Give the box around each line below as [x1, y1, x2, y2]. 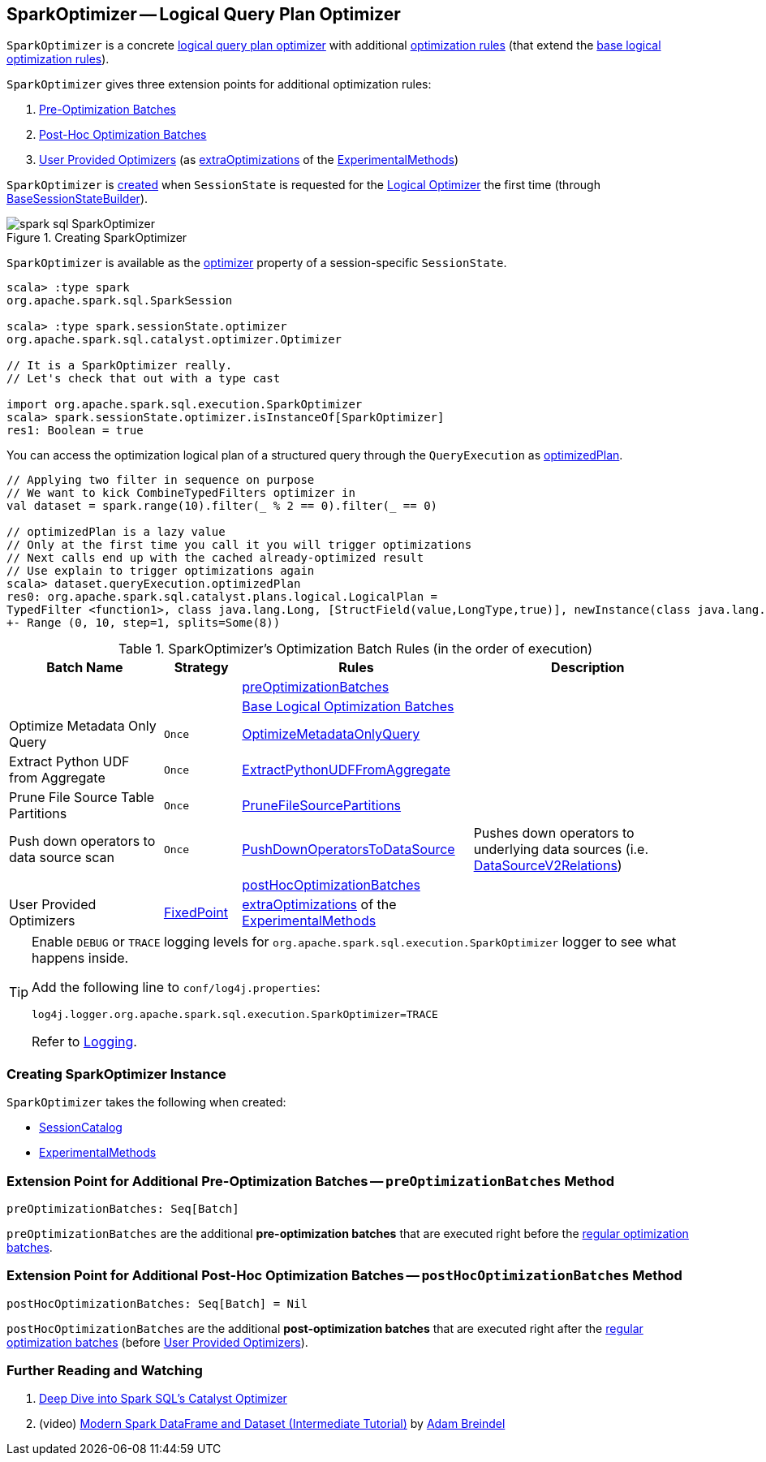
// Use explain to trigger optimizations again [6, 564, 315, 578]
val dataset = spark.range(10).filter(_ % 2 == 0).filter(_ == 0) [6, 499, 438, 513]
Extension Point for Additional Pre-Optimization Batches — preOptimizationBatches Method [6, 1172, 614, 1189]
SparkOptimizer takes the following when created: [6, 1095, 286, 1110]
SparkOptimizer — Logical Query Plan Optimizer [6, 4, 401, 24]
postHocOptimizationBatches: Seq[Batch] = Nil [6, 1296, 308, 1310]
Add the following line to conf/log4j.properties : [32, 979, 321, 996]
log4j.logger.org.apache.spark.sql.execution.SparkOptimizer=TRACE [32, 1008, 438, 1021]
